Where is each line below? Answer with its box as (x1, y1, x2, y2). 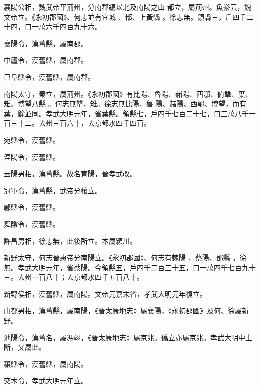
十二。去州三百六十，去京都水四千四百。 (17, 118, 151, 128)
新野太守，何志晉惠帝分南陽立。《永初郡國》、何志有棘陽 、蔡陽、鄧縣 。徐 (4, 252, 247, 263)
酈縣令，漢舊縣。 (4, 202, 60, 212)
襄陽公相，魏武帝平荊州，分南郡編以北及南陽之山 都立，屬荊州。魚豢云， (4, 2, 244, 12)
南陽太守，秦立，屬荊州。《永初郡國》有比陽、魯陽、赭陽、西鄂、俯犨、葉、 (4, 88, 252, 99)
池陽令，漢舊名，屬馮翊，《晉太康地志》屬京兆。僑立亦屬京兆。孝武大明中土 (4, 332, 252, 342)
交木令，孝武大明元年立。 (4, 375, 88, 386)
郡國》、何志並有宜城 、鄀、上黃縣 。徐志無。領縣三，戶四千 (49, 11, 247, 22)
